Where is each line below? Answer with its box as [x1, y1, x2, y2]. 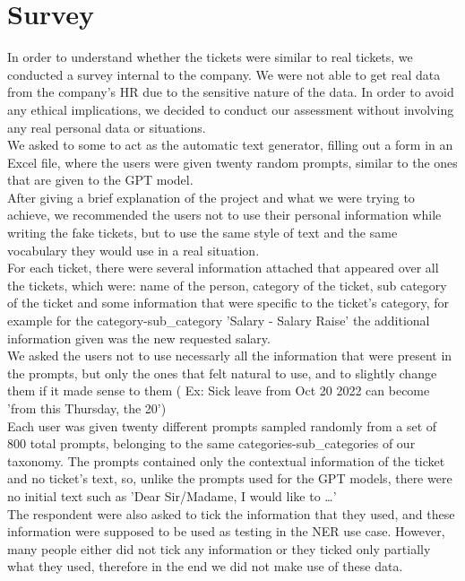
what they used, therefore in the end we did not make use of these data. [7, 557, 403, 576]
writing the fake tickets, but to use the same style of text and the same [7, 223, 398, 242]
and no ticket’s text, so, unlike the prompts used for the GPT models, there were [7, 469, 452, 488]
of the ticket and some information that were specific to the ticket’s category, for [7, 293, 450, 312]
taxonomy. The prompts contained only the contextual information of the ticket [7, 451, 445, 470]
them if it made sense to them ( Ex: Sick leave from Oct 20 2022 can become [7, 381, 430, 400]
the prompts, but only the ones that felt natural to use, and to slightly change [7, 363, 437, 382]
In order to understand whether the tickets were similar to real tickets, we [7, 48, 413, 66]
